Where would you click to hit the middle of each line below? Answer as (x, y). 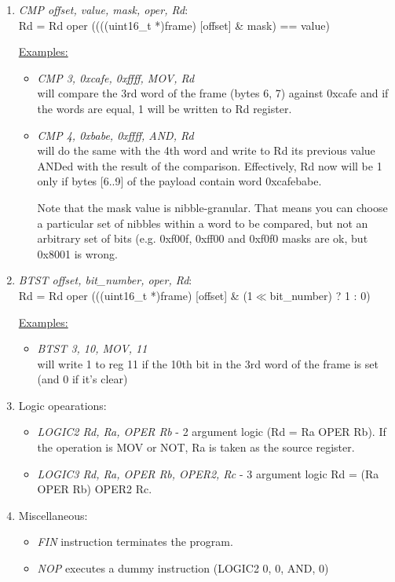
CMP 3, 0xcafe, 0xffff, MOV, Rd (116, 77)
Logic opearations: (62, 405)
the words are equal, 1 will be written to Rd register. (165, 108)
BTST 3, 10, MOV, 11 (92, 348)
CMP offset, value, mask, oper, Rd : (103, 9)
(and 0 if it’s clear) (82, 379)
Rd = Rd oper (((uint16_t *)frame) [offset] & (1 (135, 295)
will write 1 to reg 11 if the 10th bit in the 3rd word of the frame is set (208, 363)
